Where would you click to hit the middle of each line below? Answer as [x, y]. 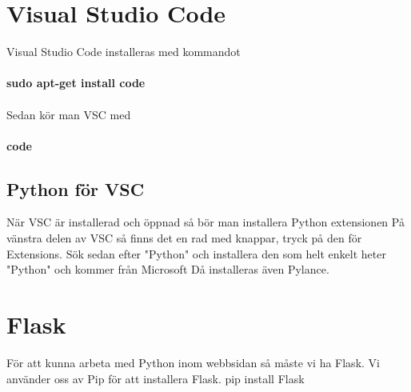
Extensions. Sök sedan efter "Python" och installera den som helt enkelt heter [196, 253]
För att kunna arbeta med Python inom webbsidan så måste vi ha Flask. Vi [193, 362]
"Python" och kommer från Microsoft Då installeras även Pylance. [168, 269]
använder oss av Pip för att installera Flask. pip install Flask [156, 378]
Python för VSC [76, 188]
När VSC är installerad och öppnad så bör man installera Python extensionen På [205, 222]
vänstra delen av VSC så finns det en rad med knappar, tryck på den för [184, 238]
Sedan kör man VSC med [69, 114]
